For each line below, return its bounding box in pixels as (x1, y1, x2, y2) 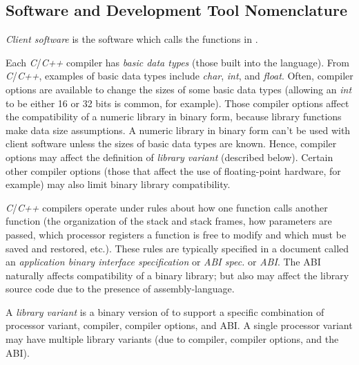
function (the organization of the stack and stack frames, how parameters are (6, 214, 332, 228)
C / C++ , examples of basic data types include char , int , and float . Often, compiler (6, 68, 353, 83)
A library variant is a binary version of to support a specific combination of (6, 304, 324, 319)
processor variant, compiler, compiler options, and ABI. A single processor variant (6, 318, 353, 333)
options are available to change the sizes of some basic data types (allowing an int (6, 82, 352, 96)
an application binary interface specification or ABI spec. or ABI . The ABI (6, 254, 321, 269)
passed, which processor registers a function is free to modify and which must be (6, 227, 347, 241)
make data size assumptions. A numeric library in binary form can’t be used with (6, 122, 351, 137)
